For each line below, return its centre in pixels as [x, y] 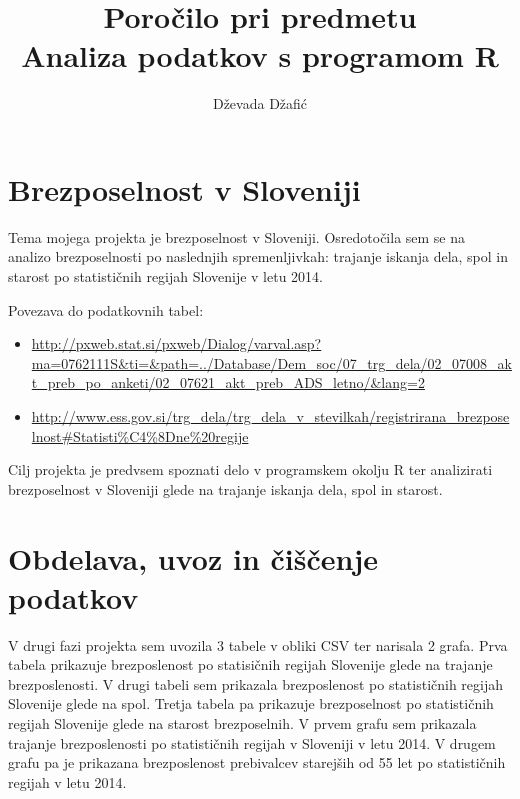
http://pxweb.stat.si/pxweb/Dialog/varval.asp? [176, 343]
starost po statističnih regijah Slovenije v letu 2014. [166, 276]
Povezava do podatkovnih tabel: [106, 309]
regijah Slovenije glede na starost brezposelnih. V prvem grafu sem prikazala [242, 723]
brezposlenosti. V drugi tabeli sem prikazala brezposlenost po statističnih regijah [256, 683]
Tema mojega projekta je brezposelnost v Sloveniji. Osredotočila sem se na [237, 236]
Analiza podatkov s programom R [260, 55]
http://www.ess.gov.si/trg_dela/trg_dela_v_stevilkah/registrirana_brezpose [270, 416]
